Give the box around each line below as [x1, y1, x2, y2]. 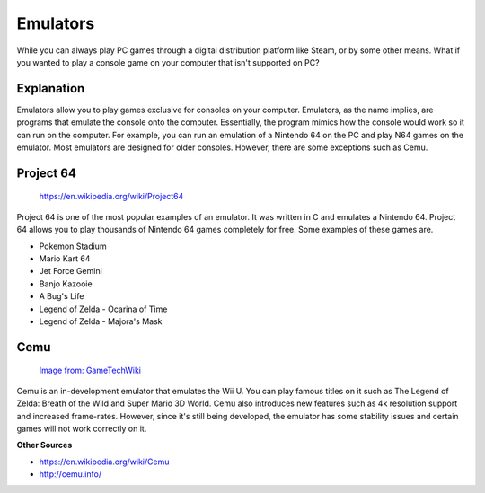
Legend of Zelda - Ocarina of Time [39, 304, 168, 314]
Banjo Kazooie [39, 278, 93, 289]
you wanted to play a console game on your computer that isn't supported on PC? [16, 57, 320, 67]
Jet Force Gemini [39, 266, 102, 277]
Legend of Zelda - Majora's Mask [39, 315, 163, 327]
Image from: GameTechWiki [39, 365, 141, 376]
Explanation [16, 81, 85, 96]
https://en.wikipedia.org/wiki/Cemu [39, 456, 170, 467]
